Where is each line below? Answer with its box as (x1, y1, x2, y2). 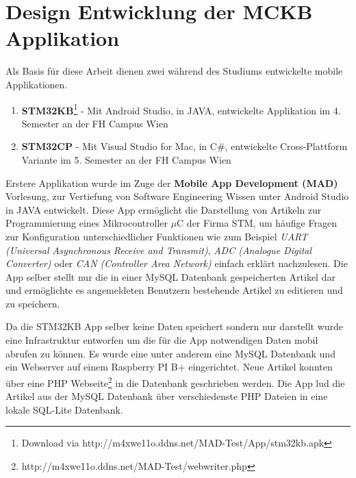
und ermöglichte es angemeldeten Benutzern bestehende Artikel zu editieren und (5, 283, 343, 297)
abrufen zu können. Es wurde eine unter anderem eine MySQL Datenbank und (5, 346, 335, 360)
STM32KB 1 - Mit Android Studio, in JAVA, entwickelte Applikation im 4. (21, 101, 341, 117)
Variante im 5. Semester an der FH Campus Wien (21, 152, 231, 166)
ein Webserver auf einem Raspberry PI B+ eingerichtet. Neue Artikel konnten (5, 360, 333, 374)
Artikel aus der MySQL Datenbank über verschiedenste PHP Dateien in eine (5, 389, 328, 403)
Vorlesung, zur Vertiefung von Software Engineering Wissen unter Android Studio (5, 189, 349, 203)
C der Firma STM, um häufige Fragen (177, 216, 337, 230)
